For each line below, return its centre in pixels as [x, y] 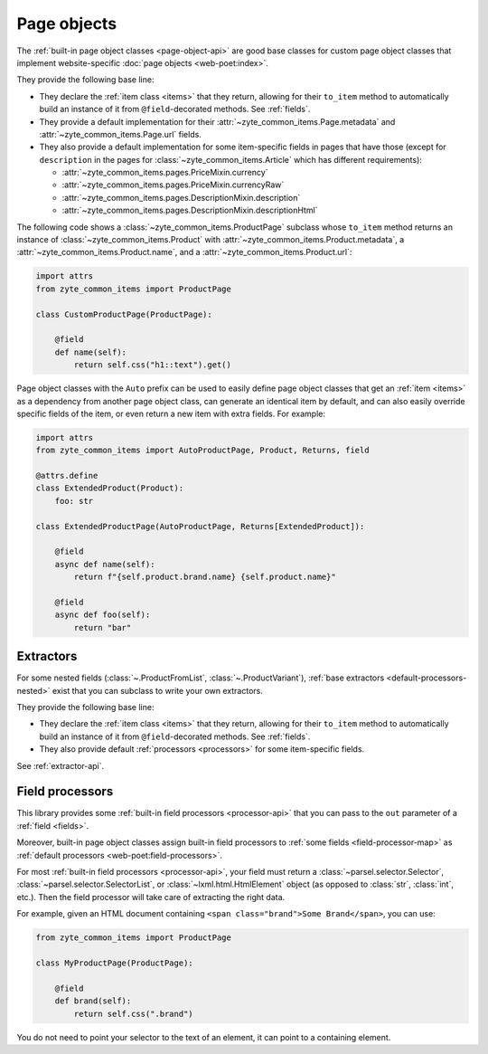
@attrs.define [67, 476]
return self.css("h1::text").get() [153, 365]
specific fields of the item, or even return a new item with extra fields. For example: [171, 413]
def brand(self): [93, 1001]
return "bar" [103, 627]
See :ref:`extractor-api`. [61, 765]
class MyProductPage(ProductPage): [114, 963]
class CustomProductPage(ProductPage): [124, 314]
